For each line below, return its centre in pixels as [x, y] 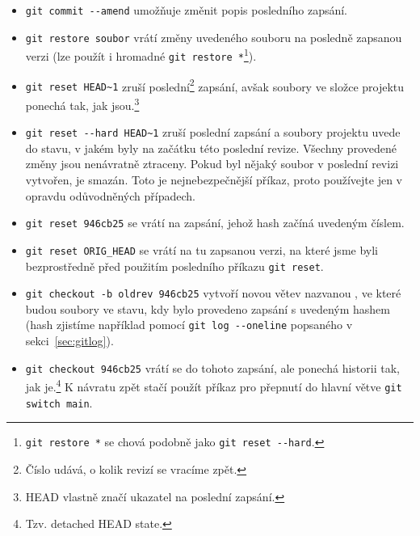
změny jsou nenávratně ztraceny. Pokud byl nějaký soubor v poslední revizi [212, 164]
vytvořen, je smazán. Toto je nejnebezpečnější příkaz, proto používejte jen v [214, 180]
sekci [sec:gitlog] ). [69, 341]
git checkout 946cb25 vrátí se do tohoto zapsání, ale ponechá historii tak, [212, 367]
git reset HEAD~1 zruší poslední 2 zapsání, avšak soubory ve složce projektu [215, 85]
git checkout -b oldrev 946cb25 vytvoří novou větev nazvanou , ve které [213, 293]
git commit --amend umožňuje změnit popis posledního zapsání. [187, 10]
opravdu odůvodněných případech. [110, 195]
